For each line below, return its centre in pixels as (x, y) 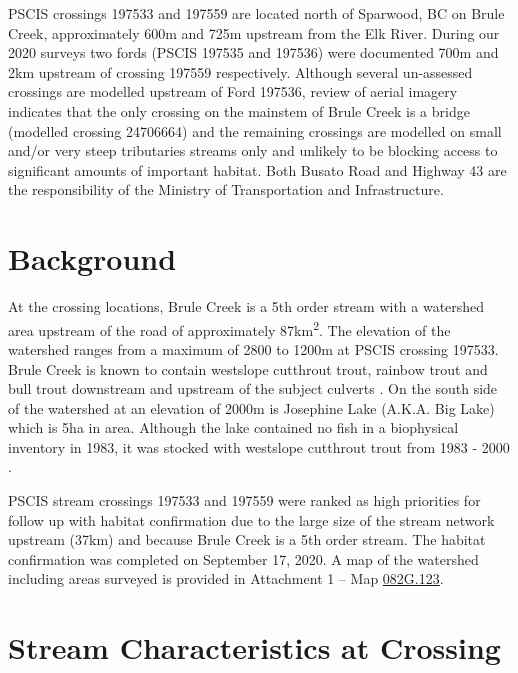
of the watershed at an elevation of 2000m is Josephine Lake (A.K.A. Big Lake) (251, 407)
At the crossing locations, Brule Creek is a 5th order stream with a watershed (246, 306)
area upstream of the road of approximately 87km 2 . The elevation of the (229, 328)
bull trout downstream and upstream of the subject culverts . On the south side (253, 388)
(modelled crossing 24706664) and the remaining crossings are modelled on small (255, 130)
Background (92, 258)
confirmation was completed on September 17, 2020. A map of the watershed (243, 558)
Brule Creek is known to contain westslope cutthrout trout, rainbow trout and (248, 368)
